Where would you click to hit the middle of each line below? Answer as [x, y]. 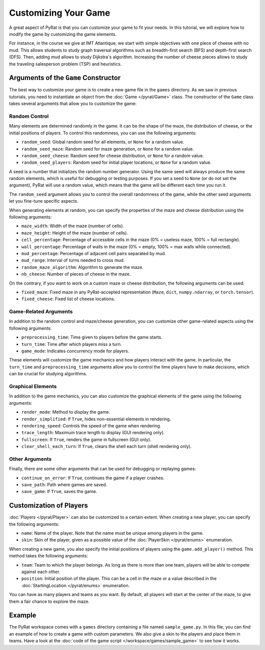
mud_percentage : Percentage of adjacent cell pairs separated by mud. [94, 253]
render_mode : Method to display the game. [66, 412]
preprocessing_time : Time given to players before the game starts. [92, 337]
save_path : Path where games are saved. [64, 484]
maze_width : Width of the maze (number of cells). [73, 226]
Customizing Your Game [60, 13]
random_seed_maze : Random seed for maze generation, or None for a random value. [107, 149]
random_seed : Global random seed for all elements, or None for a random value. [103, 142]
